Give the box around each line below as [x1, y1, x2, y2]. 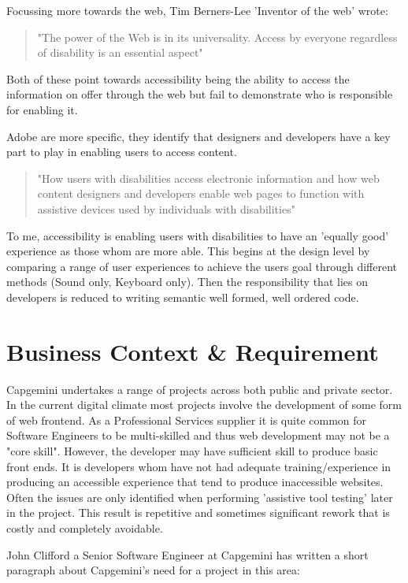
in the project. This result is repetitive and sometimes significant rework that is [6, 504, 390, 521]
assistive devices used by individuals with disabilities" [37, 200, 295, 217]
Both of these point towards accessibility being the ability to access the [6, 70, 350, 87]
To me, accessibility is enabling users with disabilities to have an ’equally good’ [6, 227, 389, 243]
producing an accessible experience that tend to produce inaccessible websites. [6, 473, 384, 490]
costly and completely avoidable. [6, 519, 163, 536]
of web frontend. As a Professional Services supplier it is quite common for [6, 411, 367, 428]
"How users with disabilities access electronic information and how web [37, 169, 380, 186]
